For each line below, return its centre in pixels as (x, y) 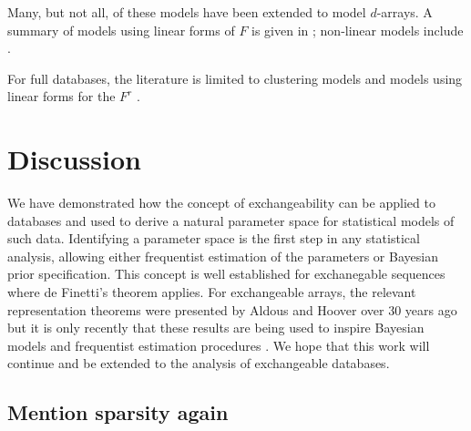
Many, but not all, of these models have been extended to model (187, 12)
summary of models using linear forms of (121, 30)
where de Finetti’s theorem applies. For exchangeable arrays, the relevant (212, 292)
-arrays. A (404, 12)
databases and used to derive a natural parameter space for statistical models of (231, 220)
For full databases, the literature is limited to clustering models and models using (235, 78)
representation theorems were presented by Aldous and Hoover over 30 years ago (232, 309)
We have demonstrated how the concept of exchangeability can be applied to (221, 203)
